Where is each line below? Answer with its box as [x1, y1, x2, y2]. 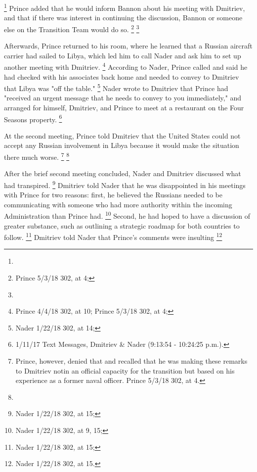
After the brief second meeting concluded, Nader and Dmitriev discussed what [4, 168, 241, 179]
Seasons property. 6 [4, 112, 62, 124]
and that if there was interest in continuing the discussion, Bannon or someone [4, 12, 243, 23]
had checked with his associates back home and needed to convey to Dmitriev [4, 71, 239, 82]
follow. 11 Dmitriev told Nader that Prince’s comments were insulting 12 [4, 231, 222, 242]
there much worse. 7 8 [4, 150, 69, 162]
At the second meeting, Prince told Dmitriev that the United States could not [4, 130, 241, 141]
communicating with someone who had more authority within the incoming [4, 199, 232, 209]
